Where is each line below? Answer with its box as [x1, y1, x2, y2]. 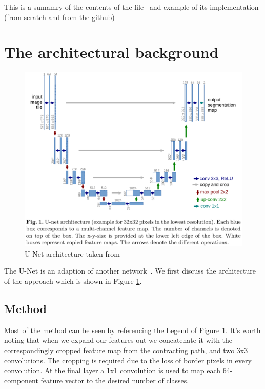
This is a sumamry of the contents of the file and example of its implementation [4, 2, 259, 12]
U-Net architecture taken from [25, 248, 120, 259]
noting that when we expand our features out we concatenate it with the [4, 335, 233, 345]
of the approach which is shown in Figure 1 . [4, 276, 142, 286]
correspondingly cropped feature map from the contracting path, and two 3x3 [4, 345, 248, 356]
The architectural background [4, 42, 219, 63]
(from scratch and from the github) [4, 11, 115, 22]
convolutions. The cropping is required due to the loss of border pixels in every [4, 355, 252, 365]
